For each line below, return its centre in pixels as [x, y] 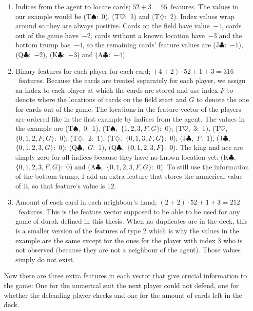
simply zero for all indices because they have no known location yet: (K [122, 156]
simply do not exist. [45, 259]
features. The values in [204, 6]
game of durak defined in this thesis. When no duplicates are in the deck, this [131, 221]
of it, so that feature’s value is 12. [66, 185]
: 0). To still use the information [200, 166]
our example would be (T [53, 16]
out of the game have [47, 35]
